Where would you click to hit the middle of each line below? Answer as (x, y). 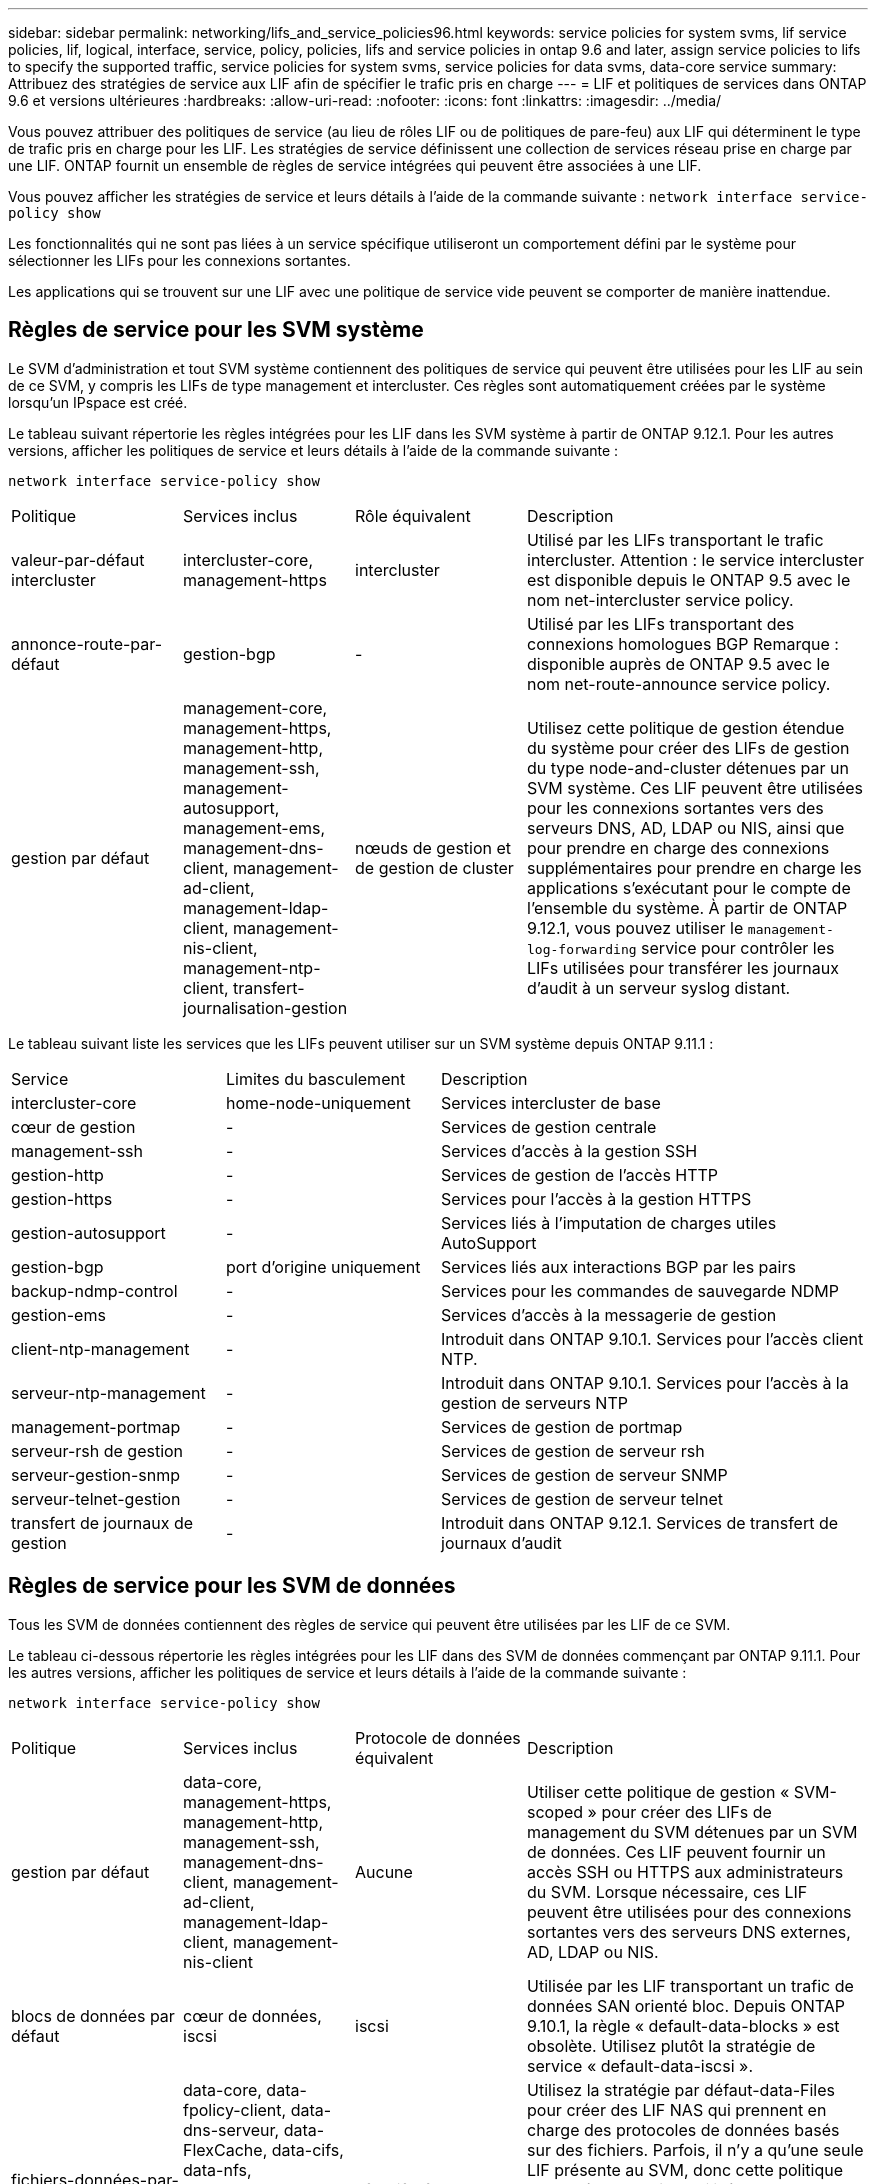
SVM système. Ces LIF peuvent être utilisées (695, 787)
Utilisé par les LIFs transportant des (661, 623)
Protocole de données (438, 1737)
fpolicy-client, (235, 2109)
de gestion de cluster (434, 867)
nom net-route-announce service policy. (679, 683)
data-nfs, (217, 2169)
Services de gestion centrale (549, 1126)
